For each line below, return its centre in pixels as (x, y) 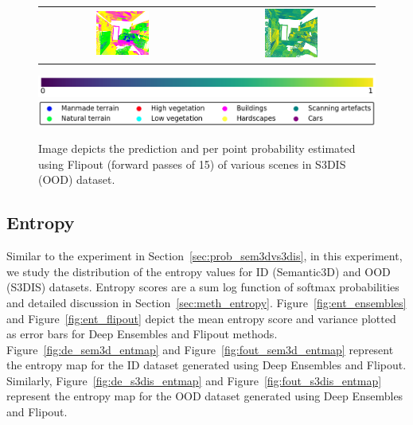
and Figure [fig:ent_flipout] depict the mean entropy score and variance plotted (201, 318)
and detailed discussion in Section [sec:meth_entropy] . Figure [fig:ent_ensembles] (206, 302)
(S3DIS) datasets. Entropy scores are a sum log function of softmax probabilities (203, 287)
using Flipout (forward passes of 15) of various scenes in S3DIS (192, 164)
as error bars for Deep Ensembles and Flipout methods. (142, 334)
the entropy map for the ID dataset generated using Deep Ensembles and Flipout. (206, 365)
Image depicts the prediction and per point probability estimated (197, 148)
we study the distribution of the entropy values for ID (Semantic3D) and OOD (199, 271)
